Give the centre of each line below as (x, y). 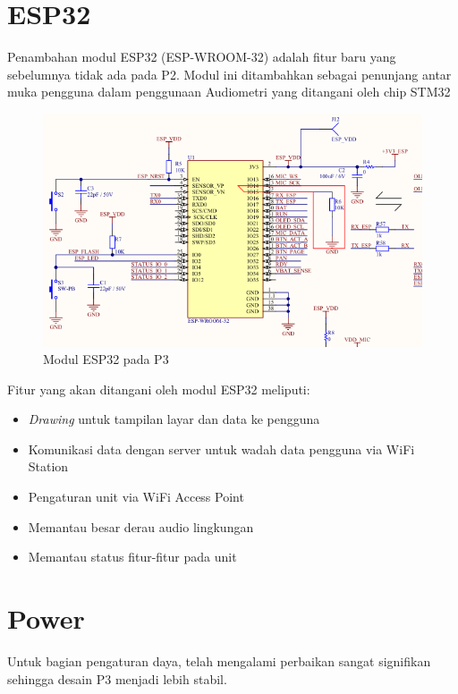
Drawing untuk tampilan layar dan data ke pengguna (174, 419)
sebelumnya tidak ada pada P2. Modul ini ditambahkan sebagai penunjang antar (229, 74)
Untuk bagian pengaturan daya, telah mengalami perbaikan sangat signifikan (219, 660)
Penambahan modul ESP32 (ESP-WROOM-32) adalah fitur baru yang (202, 57)
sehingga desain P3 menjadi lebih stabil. (117, 678)
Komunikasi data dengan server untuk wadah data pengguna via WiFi (221, 449)
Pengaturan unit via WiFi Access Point (136, 497)
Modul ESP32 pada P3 (106, 359)
